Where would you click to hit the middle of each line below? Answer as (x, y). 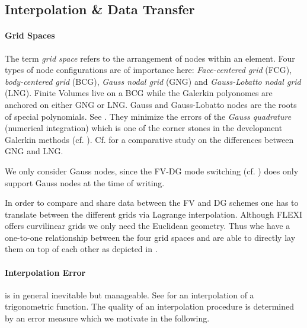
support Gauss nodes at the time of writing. (85, 182)
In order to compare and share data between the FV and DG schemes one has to (152, 203)
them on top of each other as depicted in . (81, 249)
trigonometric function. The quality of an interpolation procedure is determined (150, 306)
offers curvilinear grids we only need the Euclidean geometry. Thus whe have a (148, 226)
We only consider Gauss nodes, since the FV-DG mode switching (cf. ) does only (152, 171)
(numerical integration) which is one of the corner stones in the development (144, 128)
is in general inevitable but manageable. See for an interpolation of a (129, 294)
